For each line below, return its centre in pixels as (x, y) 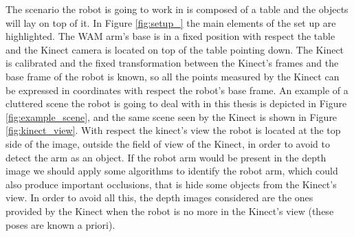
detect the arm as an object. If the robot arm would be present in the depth (166, 157)
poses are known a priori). (60, 224)
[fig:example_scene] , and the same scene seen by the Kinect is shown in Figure (172, 116)
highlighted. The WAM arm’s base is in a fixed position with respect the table (170, 36)
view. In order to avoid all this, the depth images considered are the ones (159, 197)
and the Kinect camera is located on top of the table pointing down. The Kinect (175, 49)
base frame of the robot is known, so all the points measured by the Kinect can (173, 76)
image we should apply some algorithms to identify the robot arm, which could (172, 171)
